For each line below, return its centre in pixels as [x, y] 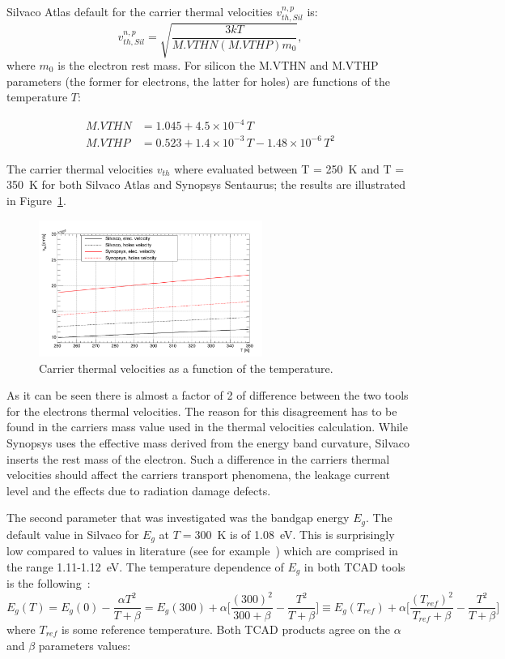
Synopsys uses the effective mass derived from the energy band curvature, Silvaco [208, 443]
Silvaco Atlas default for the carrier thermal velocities [140, 11]
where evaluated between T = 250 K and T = [289, 168]
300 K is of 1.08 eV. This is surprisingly [295, 534]
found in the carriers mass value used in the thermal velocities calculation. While [207, 427]
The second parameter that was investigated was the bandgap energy [178, 518]
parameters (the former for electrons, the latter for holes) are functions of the [198, 81]
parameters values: [85, 645]
